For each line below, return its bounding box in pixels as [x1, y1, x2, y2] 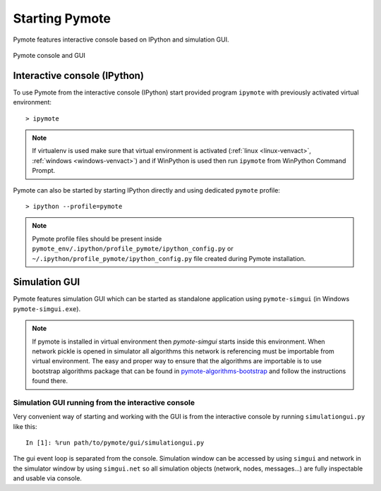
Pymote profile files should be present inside [32, 234, 162, 243]
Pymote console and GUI [13, 51, 86, 59]
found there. [32, 377, 68, 385]
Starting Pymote [13, 11, 111, 26]
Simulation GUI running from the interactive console [13, 397, 195, 407]
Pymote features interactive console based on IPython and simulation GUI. [13, 35, 229, 44]
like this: [13, 422, 37, 430]
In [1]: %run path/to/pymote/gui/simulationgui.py [25, 439, 205, 447]
